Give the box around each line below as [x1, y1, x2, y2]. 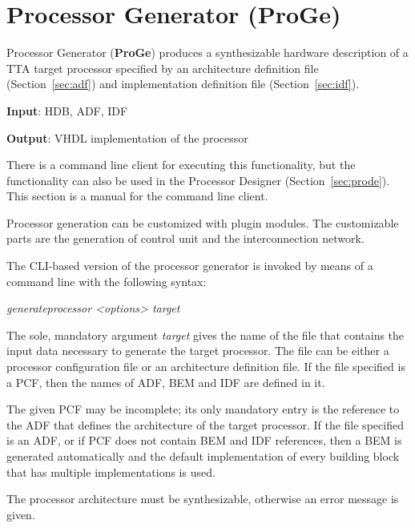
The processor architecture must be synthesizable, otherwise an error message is [6, 490, 399, 507]
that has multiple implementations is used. [6, 463, 216, 480]
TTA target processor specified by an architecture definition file [6, 59, 319, 76]
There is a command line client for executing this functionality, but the [6, 156, 356, 173]
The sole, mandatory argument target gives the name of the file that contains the [6, 326, 405, 343]
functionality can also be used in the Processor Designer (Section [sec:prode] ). [6, 171, 390, 188]
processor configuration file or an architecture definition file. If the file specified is [6, 358, 405, 375]
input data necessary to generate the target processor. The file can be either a [6, 342, 389, 359]
